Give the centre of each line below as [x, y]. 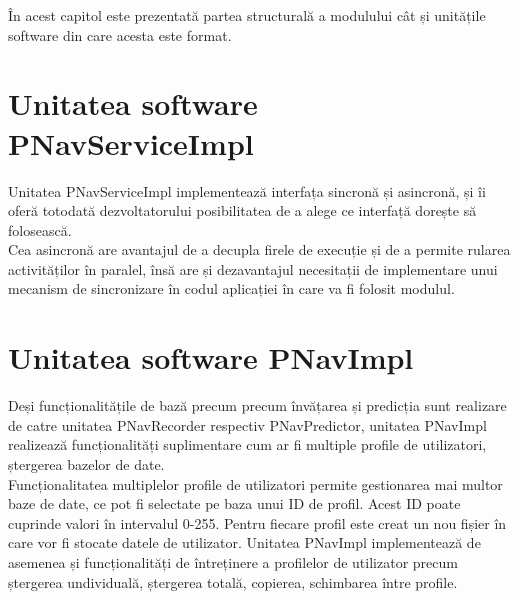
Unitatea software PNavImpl [211, 357]
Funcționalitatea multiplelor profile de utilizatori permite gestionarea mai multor [255, 483]
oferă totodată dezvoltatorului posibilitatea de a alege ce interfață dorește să [242, 210]
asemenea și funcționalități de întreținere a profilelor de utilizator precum [233, 561]
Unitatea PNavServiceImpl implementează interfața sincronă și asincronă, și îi [247, 190]
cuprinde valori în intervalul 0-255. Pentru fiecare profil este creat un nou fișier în [257, 522]
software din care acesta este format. [120, 34]
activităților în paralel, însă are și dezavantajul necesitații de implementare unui [253, 268]
